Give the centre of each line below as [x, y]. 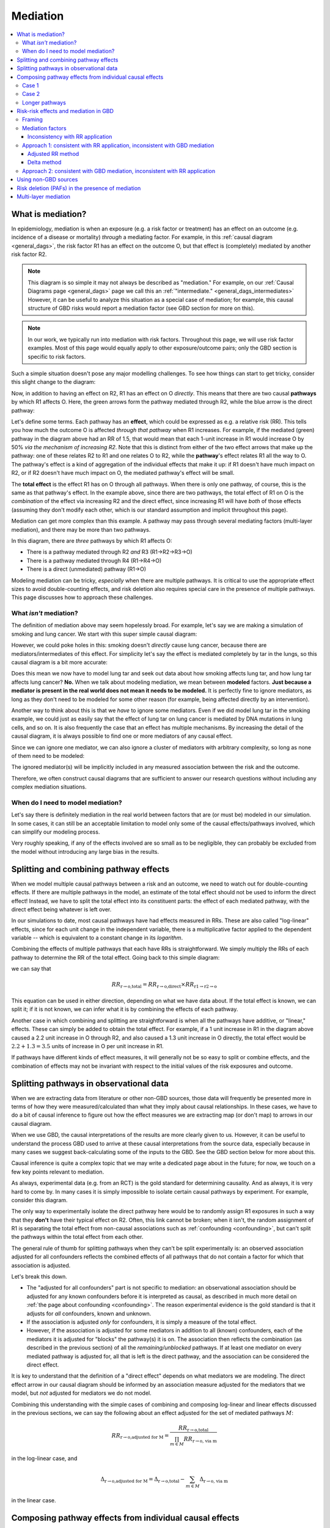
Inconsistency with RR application [70, 137]
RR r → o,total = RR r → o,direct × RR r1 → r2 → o [164, 985]
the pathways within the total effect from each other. [77, 1237]
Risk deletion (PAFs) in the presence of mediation [79, 188]
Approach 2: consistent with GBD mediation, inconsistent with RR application [119, 171]
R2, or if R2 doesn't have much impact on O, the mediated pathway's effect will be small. [123, 473]
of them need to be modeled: [48, 755]
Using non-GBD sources [47, 180]
